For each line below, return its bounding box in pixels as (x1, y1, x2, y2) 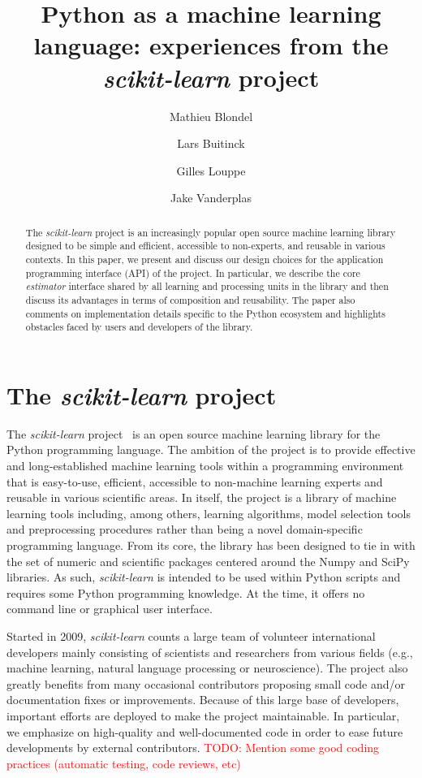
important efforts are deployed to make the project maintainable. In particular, (6, 707, 400, 724)
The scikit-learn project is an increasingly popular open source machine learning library (25, 225, 396, 239)
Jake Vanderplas (170, 189, 252, 206)
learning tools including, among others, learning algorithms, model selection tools (6, 504, 411, 521)
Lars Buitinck (177, 135, 245, 152)
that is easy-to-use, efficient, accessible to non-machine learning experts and (6, 473, 383, 490)
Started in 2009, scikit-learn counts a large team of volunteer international (6, 627, 376, 644)
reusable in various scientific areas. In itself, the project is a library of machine (6, 489, 397, 506)
